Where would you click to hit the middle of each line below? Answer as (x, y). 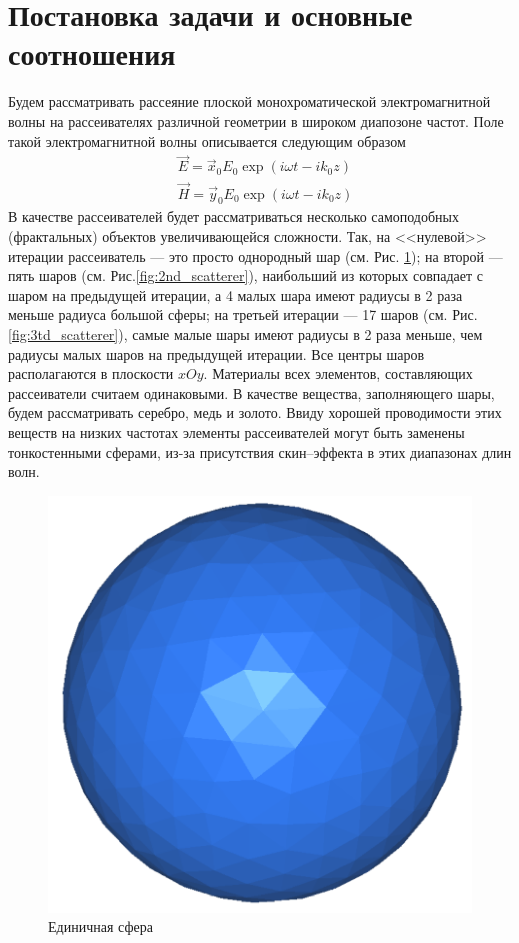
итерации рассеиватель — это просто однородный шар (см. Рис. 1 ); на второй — (255, 255)
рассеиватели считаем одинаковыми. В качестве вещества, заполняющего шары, (251, 392)
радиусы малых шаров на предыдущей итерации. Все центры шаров (216, 353)
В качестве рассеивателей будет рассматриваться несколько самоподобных (234, 216)
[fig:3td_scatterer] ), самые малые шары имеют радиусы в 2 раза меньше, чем (245, 333)
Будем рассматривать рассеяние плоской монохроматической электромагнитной (249, 101)
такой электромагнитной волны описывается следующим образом (207, 140)
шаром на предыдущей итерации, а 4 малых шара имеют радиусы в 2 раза (235, 294)
